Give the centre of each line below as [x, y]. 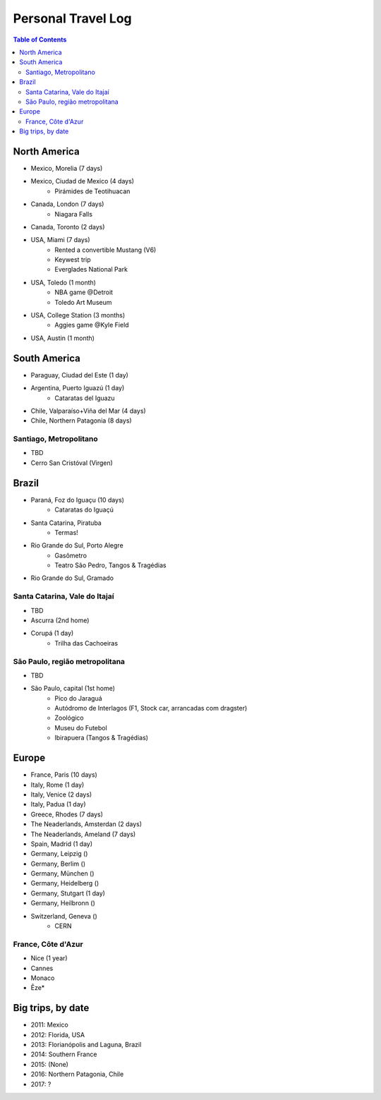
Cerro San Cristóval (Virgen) [72, 463]
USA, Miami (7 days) [61, 240]
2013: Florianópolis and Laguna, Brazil [86, 1045]
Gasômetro [71, 555]
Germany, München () [62, 874]
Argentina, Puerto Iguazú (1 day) [78, 388]
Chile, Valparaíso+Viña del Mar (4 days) [88, 411]
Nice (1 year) [49, 958]
